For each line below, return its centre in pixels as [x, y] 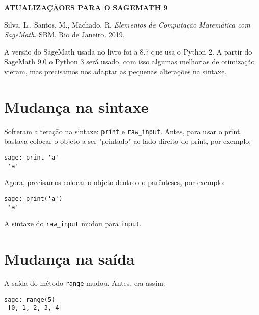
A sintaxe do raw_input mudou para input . [73, 224]
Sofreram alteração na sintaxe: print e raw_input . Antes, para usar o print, [123, 131]
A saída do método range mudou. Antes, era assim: [85, 283]
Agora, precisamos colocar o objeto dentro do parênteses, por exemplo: [114, 182]
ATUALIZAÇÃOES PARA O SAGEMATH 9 [86, 7]
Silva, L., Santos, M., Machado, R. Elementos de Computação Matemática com [127, 24]
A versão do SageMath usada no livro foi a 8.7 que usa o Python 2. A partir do [128, 51]
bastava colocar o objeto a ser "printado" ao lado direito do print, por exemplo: [128, 141]
